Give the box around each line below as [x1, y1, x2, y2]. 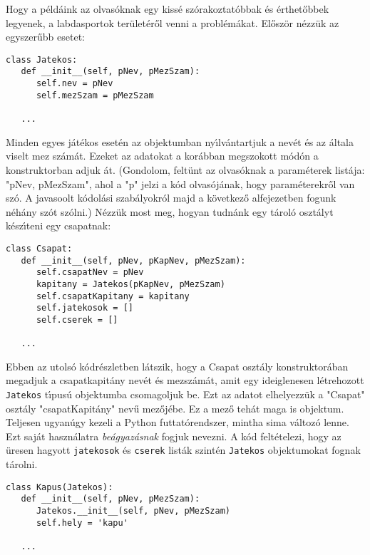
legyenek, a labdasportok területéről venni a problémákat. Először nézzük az [6, 15, 339, 30]
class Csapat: [6, 243, 73, 254]
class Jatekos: [6, 54, 78, 65]
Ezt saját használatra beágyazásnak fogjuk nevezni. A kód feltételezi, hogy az [6, 428, 341, 443]
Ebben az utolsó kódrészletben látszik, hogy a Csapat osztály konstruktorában [6, 358, 349, 373]
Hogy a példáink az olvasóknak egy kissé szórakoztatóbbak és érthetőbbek [6, 1, 329, 16]
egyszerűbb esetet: [6, 29, 86, 44]
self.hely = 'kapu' [36, 517, 128, 528]
